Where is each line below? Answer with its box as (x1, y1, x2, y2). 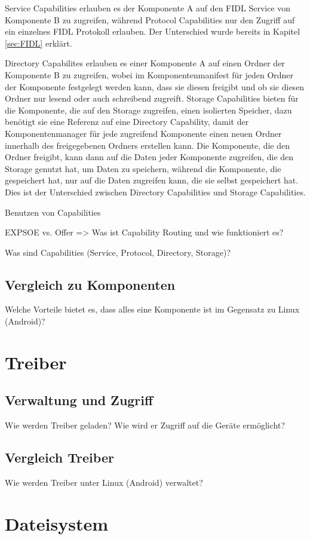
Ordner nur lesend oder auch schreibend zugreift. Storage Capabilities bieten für (5, 92, 299, 105)
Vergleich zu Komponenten (5, 275, 176, 293)
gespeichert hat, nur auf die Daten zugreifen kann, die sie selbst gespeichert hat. (5, 174, 299, 186)
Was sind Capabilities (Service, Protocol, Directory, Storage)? (5, 246, 231, 258)
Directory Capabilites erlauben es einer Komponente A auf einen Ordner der (5, 57, 285, 69)
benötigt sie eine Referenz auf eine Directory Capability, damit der (5, 115, 249, 128)
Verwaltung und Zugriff (5, 391, 154, 409)
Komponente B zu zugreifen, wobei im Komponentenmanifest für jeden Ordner (5, 68, 294, 81)
